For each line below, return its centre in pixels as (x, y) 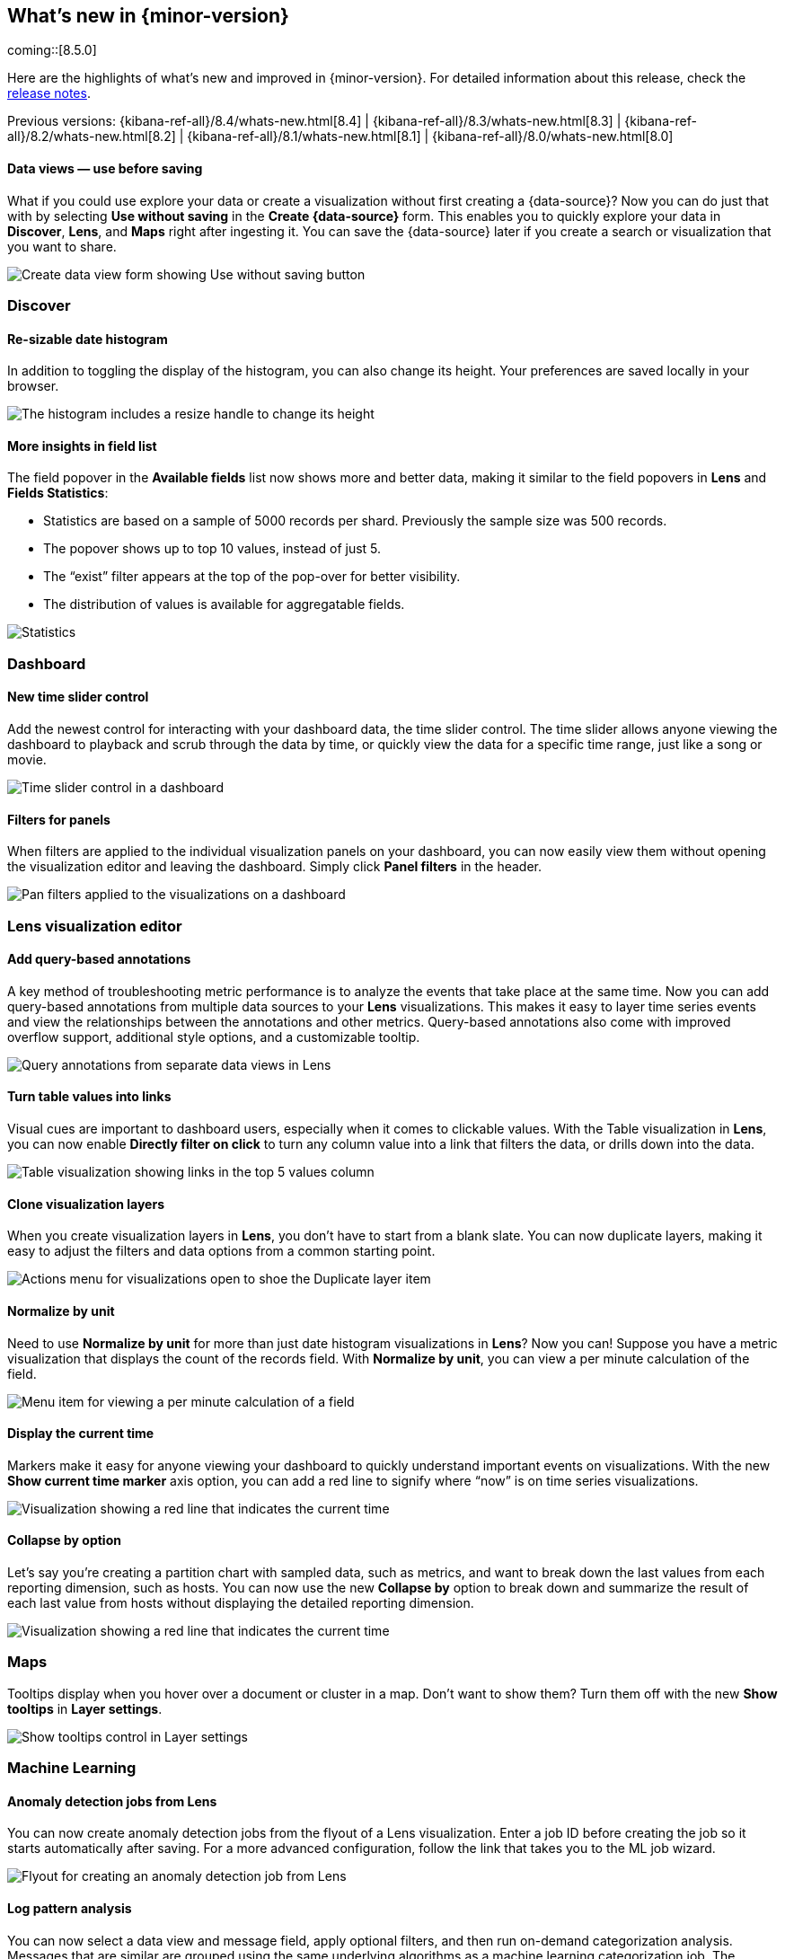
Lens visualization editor (95, 926)
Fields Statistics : (58, 493)
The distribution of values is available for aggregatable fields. (224, 604)
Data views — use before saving (105, 169)
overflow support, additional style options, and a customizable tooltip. (214, 1037)
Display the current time (81, 1434)
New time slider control (78, 697)
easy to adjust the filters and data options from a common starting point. (221, 1251)
